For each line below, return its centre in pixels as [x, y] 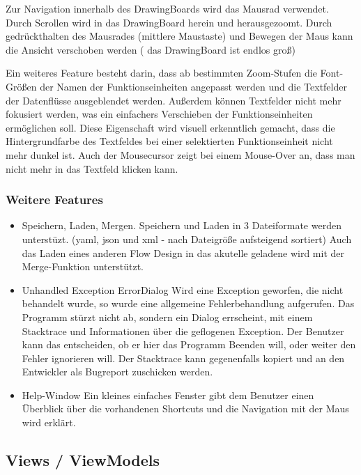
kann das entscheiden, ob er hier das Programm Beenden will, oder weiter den [189, 344]
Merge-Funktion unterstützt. [83, 266]
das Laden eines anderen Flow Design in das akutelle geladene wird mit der [183, 252]
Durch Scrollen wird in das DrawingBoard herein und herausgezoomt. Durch [169, 22]
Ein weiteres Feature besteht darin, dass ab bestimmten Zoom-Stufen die [161, 73]
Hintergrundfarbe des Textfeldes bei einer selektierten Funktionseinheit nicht [169, 141]
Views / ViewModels [83, 460]
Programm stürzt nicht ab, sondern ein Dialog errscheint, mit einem [167, 317]
